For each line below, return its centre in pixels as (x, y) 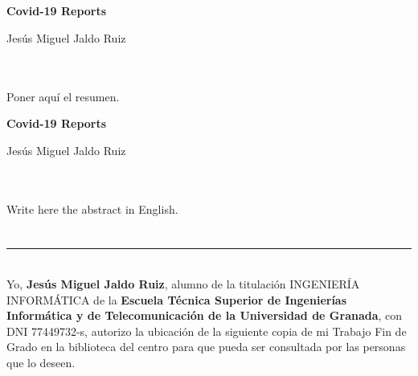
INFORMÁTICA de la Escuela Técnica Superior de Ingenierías (177, 299)
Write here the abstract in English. (92, 208)
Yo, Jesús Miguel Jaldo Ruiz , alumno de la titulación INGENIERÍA (183, 283)
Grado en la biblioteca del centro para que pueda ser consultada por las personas (206, 347)
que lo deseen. (41, 362)
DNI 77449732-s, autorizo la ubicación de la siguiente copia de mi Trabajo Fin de (207, 331)
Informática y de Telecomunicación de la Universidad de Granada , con (205, 315)
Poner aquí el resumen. (63, 96)
